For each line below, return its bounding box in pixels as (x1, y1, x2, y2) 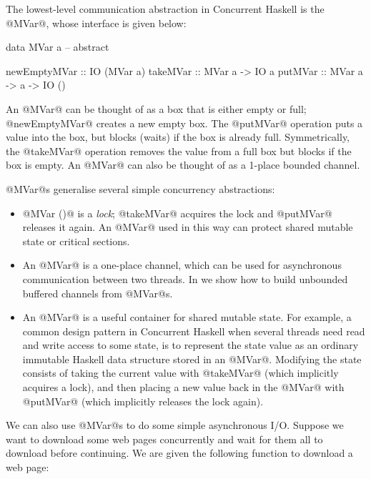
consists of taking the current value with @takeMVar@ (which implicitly (22, 365, 339, 380)
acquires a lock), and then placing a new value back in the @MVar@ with (22, 380, 345, 395)
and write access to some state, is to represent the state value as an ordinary (22, 337, 359, 352)
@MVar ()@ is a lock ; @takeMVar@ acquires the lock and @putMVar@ (22, 205, 332, 220)
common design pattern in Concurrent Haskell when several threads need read (22, 323, 365, 338)
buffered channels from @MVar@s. (22, 285, 173, 300)
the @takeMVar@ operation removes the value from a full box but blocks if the (6, 143, 352, 158)
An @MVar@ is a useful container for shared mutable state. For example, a (22, 310, 352, 325)
